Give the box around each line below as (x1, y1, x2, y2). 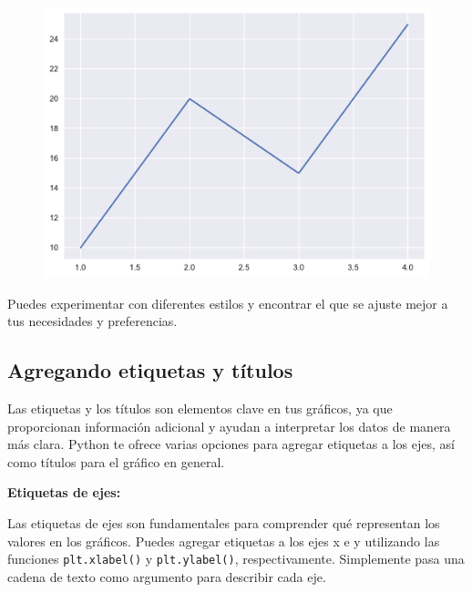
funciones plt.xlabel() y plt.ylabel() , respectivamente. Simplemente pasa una (7, 549, 465, 568)
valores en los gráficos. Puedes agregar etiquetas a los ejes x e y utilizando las (7, 531, 440, 550)
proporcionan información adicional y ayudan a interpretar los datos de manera (7, 416, 451, 435)
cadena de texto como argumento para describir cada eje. (7, 566, 326, 586)
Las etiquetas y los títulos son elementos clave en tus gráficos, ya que (7, 398, 393, 417)
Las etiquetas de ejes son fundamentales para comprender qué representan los (7, 513, 440, 532)
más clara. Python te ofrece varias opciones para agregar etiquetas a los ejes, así (7, 434, 455, 454)
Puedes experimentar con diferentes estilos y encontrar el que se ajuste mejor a (7, 293, 448, 312)
